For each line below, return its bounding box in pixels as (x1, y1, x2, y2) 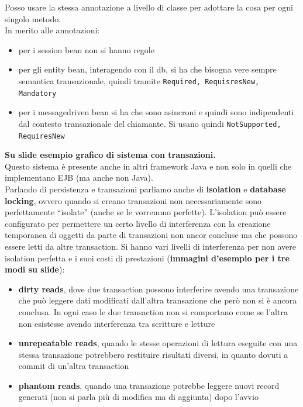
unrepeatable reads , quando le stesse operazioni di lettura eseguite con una (18, 337, 298, 349)
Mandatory (18, 89, 57, 98)
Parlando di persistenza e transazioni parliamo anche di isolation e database (5, 182, 286, 195)
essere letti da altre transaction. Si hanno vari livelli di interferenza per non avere (5, 240, 296, 252)
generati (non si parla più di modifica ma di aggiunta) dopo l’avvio (18, 391, 259, 403)
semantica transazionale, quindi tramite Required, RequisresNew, (18, 74, 260, 87)
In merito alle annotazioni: (5, 24, 100, 36)
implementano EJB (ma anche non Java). (5, 171, 153, 184)
